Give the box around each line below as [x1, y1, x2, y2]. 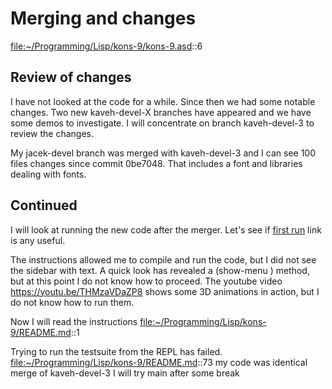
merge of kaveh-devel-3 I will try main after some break [10, 367, 240, 379]
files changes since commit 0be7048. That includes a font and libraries [10, 157, 303, 169]
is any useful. [10, 234, 66, 246]
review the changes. [10, 127, 95, 139]
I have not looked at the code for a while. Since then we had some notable [10, 95, 316, 107]
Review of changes [10, 69, 132, 86]
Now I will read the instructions [10, 315, 138, 327]
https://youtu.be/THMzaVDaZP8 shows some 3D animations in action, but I [10, 285, 320, 297]
